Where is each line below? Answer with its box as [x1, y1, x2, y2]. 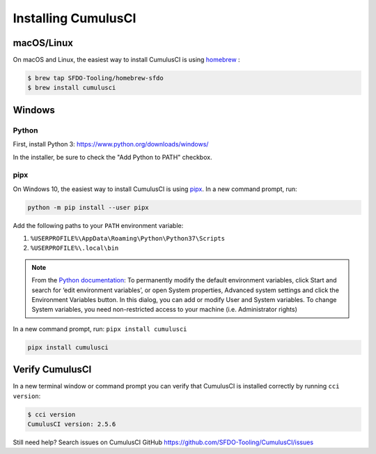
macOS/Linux [13, 37, 73, 49]
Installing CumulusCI [13, 10, 136, 26]
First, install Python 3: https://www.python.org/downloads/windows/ [13, 140, 209, 149]
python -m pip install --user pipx [27, 203, 149, 211]
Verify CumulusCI [13, 363, 92, 376]
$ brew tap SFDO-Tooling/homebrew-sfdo [27, 74, 164, 82]
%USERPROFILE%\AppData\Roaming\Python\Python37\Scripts [30, 234, 226, 243]
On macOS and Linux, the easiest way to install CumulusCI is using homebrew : [13, 56, 240, 64]
